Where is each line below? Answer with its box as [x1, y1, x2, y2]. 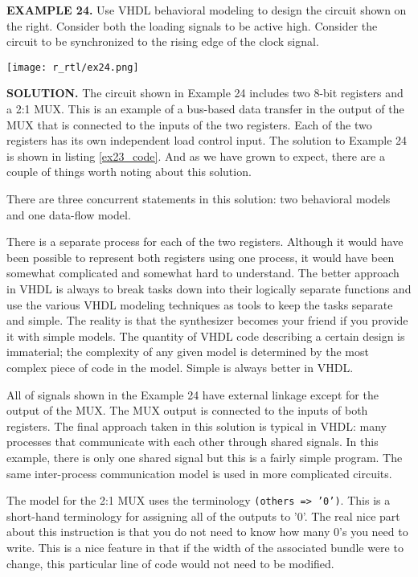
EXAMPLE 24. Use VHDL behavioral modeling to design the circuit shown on [6, 2, 407, 18]
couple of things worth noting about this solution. [6, 163, 252, 180]
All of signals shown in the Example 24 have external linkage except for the [6, 386, 379, 403]
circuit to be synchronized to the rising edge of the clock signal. [6, 33, 319, 50]
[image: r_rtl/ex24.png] [6, 61, 139, 73]
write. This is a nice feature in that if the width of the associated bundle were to [6, 538, 404, 555]
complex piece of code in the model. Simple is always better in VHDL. [6, 358, 354, 375]
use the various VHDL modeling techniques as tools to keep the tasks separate [6, 296, 393, 313]
